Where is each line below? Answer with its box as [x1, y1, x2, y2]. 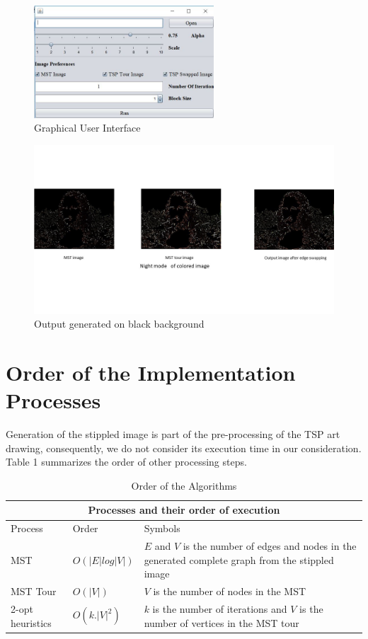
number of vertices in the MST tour [144, 615, 299, 630]
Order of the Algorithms [131, 478, 237, 493]
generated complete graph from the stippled [144, 552, 334, 567]
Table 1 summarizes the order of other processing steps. [6, 454, 247, 469]
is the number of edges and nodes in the [183, 539, 357, 553]
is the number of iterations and [152, 601, 287, 616]
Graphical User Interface [34, 120, 141, 135]
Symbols [144, 521, 180, 536]
